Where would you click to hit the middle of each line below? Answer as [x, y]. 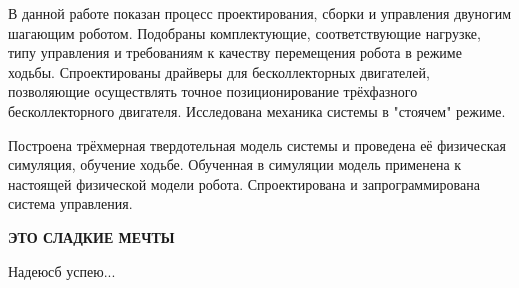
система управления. [70, 203]
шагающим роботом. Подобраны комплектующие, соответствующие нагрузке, [244, 32]
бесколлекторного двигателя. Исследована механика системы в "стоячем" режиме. [257, 110]
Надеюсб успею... [62, 270]
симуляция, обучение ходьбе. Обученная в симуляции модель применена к [235, 164]
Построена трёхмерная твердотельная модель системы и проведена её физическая [257, 144]
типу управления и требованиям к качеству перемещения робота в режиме [235, 52]
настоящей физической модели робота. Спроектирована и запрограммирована [244, 183]
